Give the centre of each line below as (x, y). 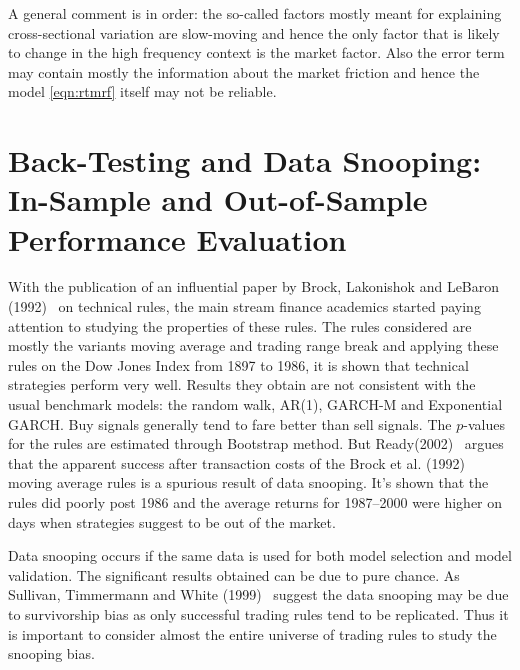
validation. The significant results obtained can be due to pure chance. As (234, 574)
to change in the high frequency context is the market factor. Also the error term (256, 52)
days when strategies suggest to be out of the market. (172, 521)
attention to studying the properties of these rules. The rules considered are (240, 325)
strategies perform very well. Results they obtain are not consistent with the (242, 384)
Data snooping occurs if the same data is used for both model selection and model (260, 555)
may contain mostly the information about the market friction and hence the (244, 71)
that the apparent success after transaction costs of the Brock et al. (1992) (236, 462)
